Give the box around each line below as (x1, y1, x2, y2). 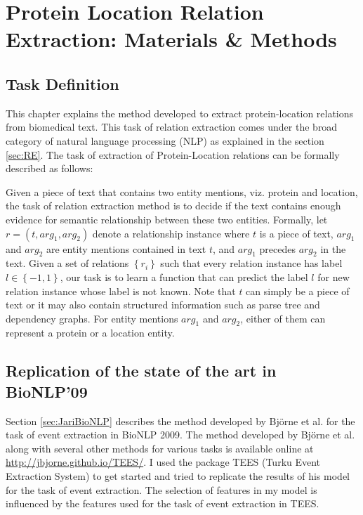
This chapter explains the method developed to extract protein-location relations (6, 105, 354, 120)
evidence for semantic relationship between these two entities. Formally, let (6, 211, 328, 226)
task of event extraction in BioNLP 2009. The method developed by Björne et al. (6, 427, 355, 442)
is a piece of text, (259, 226, 334, 240)
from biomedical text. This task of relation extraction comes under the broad (6, 119, 338, 134)
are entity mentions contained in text (46, 241, 206, 256)
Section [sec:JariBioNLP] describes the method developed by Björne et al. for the (6, 413, 355, 428)
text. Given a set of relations (6, 256, 129, 270)
